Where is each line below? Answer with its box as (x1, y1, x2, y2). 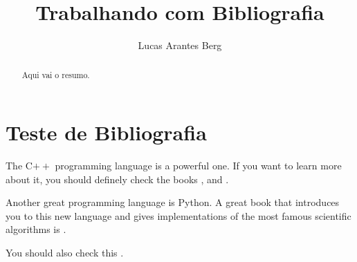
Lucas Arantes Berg (138, 38, 222, 53)
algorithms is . (6, 222, 66, 236)
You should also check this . (6, 245, 124, 260)
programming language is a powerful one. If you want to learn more (55, 158, 342, 173)
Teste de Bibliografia (6, 118, 207, 147)
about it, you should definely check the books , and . (6, 171, 229, 186)
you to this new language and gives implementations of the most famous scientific (6, 208, 351, 223)
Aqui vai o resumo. (21, 68, 90, 80)
